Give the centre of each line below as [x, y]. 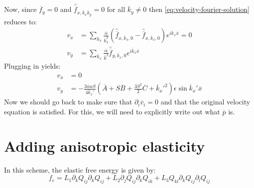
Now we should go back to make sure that [68, 102]
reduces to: [21, 21]
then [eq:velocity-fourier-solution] [199, 9]
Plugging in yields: [32, 66]
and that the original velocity [205, 102]
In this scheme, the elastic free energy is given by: [80, 169]
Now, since [20, 9]
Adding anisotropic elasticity [105, 145]
